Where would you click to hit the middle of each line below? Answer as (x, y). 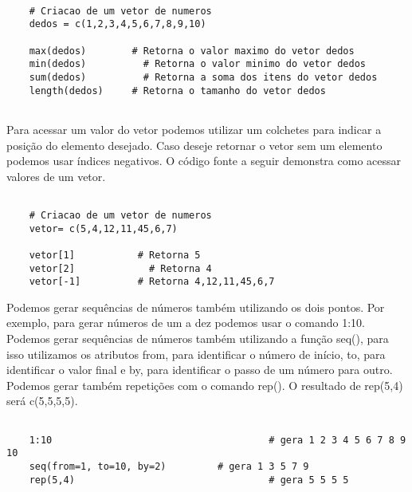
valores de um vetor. (56, 176)
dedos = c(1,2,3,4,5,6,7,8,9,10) (118, 24)
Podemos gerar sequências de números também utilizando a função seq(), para (198, 338)
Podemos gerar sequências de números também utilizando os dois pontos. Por (196, 307)
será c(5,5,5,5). (42, 401)
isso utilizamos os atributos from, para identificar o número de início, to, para (196, 354)
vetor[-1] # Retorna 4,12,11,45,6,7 (152, 282)
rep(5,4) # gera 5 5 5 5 (189, 480)
